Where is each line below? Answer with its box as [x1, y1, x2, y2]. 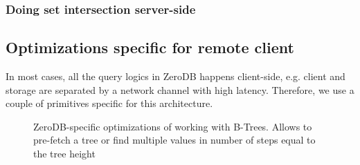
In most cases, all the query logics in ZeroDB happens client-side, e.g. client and [6, 69, 345, 84]
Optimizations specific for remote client [6, 37, 294, 58]
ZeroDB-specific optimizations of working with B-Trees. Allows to [33, 119, 312, 133]
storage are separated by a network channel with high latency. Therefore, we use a [6, 82, 354, 97]
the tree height [33, 146, 96, 161]
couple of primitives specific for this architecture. [6, 96, 213, 110]
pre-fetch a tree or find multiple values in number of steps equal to [33, 133, 316, 147]
